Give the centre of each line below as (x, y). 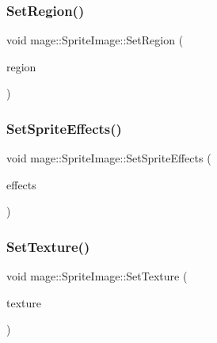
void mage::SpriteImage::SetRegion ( (95, 40)
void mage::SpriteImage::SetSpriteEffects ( (109, 158)
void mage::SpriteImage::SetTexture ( (97, 276)
